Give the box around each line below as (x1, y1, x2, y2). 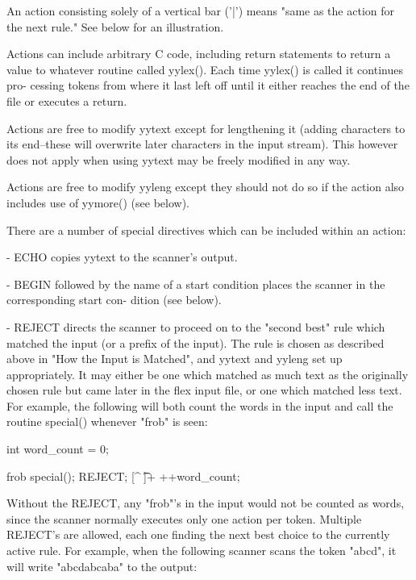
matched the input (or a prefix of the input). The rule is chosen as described (6, 334, 385, 351)
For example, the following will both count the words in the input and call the (6, 397, 393, 414)
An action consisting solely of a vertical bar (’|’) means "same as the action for (6, 2, 394, 19)
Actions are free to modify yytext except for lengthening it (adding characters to (6, 119, 406, 136)
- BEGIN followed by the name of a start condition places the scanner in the (6, 275, 385, 292)
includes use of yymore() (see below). (6, 194, 189, 211)
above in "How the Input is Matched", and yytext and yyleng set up (6, 350, 343, 367)
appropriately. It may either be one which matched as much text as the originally (6, 365, 409, 382)
